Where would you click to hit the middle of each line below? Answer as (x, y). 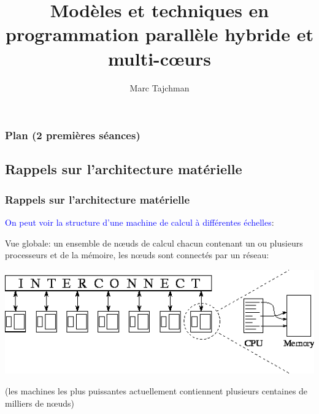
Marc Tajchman (159, 87)
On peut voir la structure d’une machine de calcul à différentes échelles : (140, 222)
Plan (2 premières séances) (73, 135)
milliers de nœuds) (40, 403)
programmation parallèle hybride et (159, 34)
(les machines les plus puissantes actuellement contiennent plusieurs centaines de (156, 391)
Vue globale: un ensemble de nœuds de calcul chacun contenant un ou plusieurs (154, 243)
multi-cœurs (159, 58)
